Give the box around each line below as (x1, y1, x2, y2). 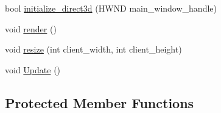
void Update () (5, 63, 61, 76)
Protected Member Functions (5, 93, 194, 112)
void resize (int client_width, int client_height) (5, 43, 182, 56)
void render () (5, 22, 57, 35)
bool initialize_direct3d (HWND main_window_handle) (5, 2, 217, 14)
